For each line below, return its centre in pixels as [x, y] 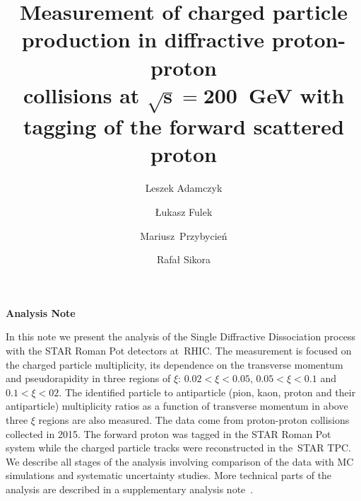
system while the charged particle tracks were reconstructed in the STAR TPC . [178, 448]
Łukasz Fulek [184, 211]
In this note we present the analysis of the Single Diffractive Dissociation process [180, 336]
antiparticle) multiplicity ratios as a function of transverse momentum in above [177, 406]
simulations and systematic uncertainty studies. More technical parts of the [169, 475]
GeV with [297, 94]
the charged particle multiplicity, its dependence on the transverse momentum [174, 364]
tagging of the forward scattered [184, 126]
